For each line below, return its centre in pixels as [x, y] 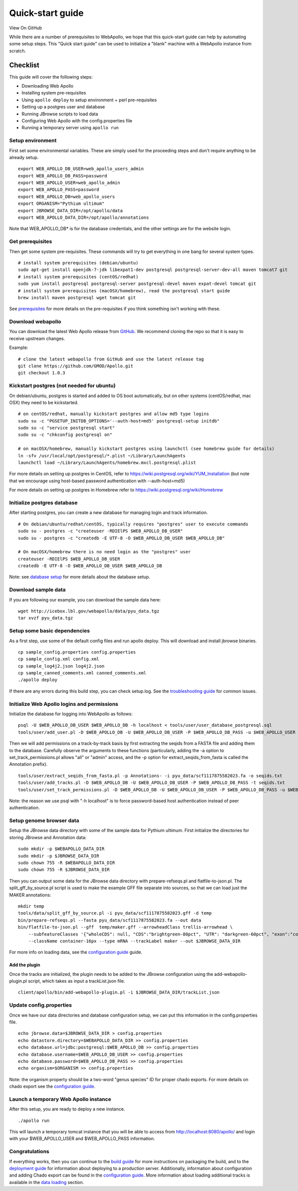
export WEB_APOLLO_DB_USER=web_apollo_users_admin [81, 169]
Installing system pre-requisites [54, 93]
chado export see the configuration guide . [52, 1087]
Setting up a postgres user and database [63, 107]
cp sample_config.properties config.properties [77, 652]
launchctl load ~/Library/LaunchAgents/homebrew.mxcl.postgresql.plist [107, 463]
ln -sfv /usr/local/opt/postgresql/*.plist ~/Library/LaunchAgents [102, 456]
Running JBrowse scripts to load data [60, 114]
